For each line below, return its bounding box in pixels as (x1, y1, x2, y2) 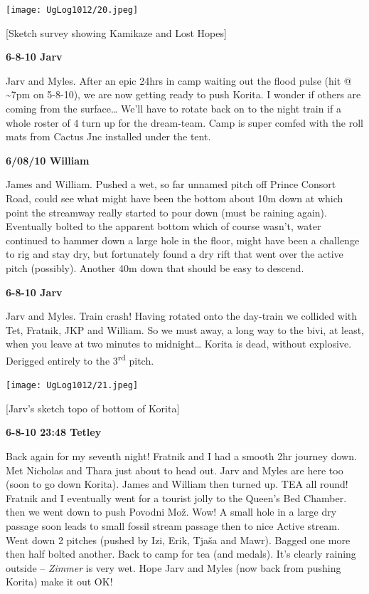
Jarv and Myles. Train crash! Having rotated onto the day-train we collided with (6, 308, 358, 323)
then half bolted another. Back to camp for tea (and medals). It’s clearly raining (6, 546, 356, 561)
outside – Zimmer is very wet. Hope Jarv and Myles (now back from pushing (6, 560, 341, 575)
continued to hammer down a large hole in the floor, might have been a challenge (6, 232, 360, 247)
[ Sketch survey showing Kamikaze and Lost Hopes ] (6, 25, 227, 40)
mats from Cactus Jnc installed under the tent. (6, 129, 211, 144)
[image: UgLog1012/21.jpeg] (6, 380, 139, 391)
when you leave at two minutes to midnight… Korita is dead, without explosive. (6, 336, 352, 351)
